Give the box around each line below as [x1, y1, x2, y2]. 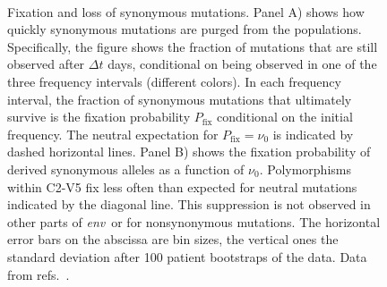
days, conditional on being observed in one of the [107, 55, 377, 73]
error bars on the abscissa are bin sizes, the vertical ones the [7, 230, 339, 249]
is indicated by [272, 124, 354, 143]
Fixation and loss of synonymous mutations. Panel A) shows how [7, 2, 365, 21]
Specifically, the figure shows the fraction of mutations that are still [7, 37, 378, 55]
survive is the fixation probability [7, 107, 191, 126]
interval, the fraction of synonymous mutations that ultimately [7, 89, 352, 108]
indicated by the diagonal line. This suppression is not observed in [7, 195, 371, 214]
